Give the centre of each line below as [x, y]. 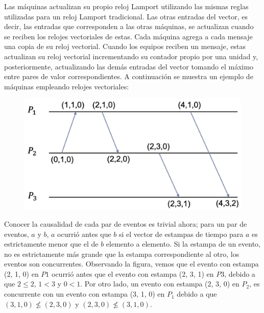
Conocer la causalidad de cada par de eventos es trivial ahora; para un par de [126, 223]
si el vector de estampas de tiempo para [181, 234]
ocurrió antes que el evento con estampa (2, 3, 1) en [133, 273]
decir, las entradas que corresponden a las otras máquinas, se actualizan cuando [129, 26]
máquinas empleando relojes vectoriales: [67, 86]
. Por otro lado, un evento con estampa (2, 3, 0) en [160, 284]
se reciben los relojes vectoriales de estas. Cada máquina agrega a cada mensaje [128, 36]
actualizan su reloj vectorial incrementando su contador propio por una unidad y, [131, 56]
